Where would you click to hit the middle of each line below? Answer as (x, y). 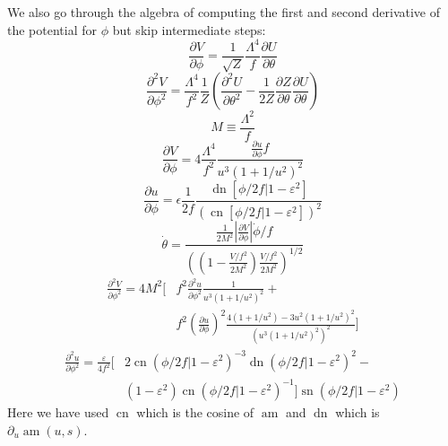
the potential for (52, 29)
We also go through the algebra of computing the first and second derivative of (224, 12)
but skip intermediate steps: (189, 29)
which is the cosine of (195, 411)
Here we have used (58, 411)
